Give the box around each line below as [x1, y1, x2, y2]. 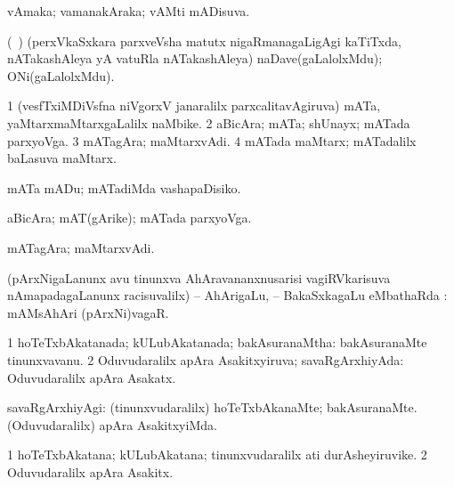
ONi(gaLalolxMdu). [7, 66, 115, 85]
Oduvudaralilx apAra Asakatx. [7, 368, 176, 386]
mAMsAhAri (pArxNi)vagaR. [7, 303, 169, 321]
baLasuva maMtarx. [7, 149, 117, 167]
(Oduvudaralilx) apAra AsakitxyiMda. [7, 415, 217, 434]
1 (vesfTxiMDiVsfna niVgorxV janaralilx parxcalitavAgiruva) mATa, [7, 96, 381, 115]
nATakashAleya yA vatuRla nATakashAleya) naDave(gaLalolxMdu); [7, 49, 383, 68]
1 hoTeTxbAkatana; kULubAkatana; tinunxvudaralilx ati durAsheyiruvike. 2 [7, 445, 427, 464]
